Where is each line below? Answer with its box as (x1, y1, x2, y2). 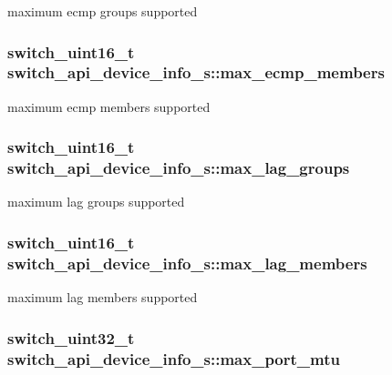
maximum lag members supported (7, 288, 198, 307)
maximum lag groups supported (7, 192, 185, 211)
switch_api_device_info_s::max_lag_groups (7, 157, 350, 179)
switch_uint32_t (7, 326, 135, 349)
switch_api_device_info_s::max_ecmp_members (7, 61, 385, 84)
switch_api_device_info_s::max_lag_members (7, 251, 367, 274)
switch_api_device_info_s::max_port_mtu (7, 347, 340, 370)
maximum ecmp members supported (7, 96, 211, 116)
